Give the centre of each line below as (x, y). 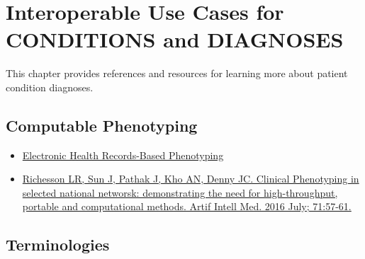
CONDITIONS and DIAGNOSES (175, 39)
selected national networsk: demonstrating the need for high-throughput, (180, 192)
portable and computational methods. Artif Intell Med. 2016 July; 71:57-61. (187, 206)
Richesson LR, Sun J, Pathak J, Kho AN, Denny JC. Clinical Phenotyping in (191, 179)
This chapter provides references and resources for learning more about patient (177, 73)
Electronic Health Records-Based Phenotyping (123, 155)
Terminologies (58, 244)
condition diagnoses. (50, 87)
